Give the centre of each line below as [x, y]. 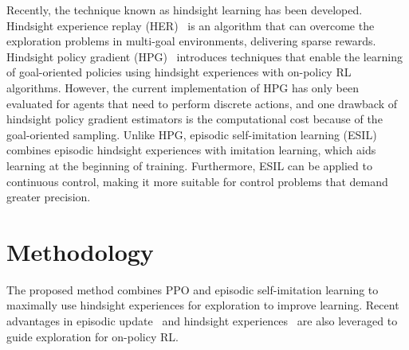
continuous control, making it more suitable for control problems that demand [197, 181]
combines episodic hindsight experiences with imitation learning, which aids [191, 150]
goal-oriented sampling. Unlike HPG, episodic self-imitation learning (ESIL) [192, 134]
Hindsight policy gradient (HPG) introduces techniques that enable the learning [204, 56]
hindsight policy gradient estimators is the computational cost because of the [195, 119]
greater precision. [49, 197]
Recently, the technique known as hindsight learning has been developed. [185, 10]
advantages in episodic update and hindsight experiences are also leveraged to [202, 321]
